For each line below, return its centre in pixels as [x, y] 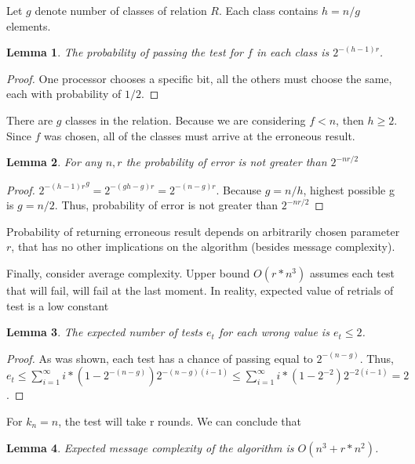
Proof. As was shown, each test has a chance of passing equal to [160, 358]
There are [30, 120]
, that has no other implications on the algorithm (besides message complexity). [203, 246]
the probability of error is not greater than [226, 162]
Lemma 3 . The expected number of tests [104, 332]
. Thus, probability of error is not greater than [166, 205]
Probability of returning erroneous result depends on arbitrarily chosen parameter [203, 231]
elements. [29, 25]
